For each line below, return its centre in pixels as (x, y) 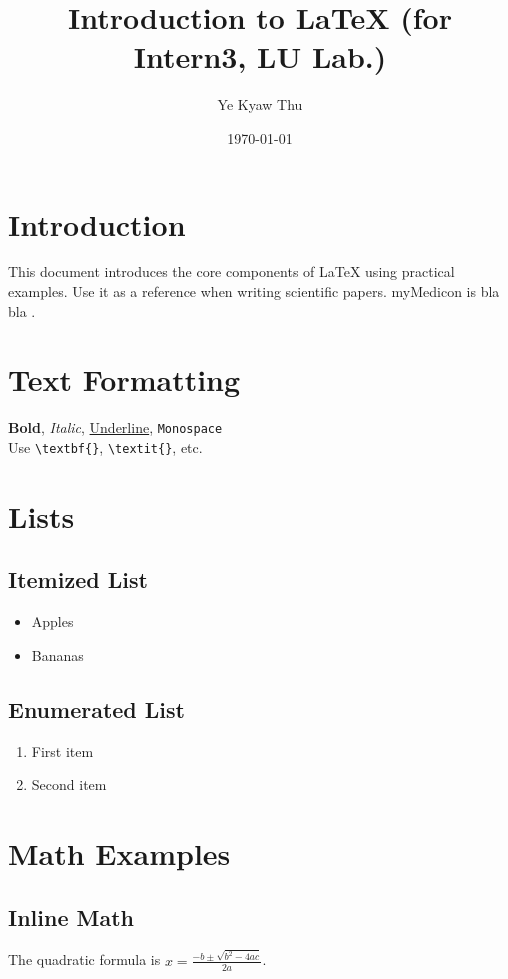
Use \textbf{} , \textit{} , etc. (105, 447)
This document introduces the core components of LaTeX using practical (231, 271)
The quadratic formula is (84, 959)
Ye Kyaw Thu (260, 104)
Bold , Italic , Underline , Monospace (115, 427)
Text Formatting (124, 379)
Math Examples (119, 853)
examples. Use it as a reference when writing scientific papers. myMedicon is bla (254, 291)
